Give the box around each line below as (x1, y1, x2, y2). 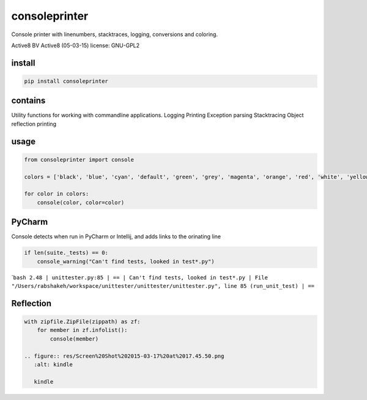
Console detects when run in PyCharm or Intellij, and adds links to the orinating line (11, 233, 221, 240)
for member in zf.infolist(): (37, 326, 128, 334)
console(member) (50, 335, 99, 342)
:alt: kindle (34, 361, 73, 368)
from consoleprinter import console (24, 156, 135, 163)
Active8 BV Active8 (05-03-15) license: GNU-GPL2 (11, 42, 140, 49)
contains (11, 96, 46, 106)
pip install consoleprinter (24, 77, 108, 85)
